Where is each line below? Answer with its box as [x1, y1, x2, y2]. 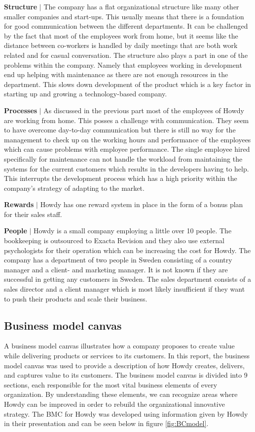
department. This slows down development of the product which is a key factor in [4, 79, 251, 89]
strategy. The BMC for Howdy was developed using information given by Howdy [4, 408, 248, 419]
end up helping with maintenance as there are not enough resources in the [4, 69, 228, 80]
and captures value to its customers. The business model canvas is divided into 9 [4, 370, 248, 380]
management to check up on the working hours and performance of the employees [4, 134, 251, 144]
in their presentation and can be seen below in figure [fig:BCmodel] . [4, 418, 209, 429]
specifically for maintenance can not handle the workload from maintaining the [4, 153, 243, 164]
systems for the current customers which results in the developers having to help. [4, 163, 249, 173]
